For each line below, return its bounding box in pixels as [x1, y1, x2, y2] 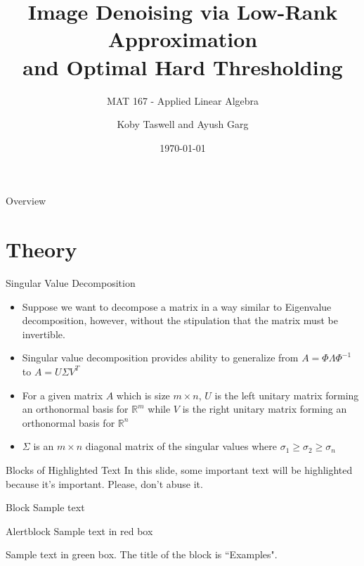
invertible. [22, 326, 65, 341]
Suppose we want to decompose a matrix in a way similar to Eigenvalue [22, 299, 332, 314]
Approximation [108, 25, 258, 53]
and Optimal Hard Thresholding [22, 52, 343, 81]
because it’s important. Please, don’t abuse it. [6, 476, 203, 491]
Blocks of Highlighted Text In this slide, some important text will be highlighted [6, 462, 353, 477]
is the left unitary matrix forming [214, 387, 359, 402]
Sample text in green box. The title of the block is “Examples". [6, 547, 278, 562]
